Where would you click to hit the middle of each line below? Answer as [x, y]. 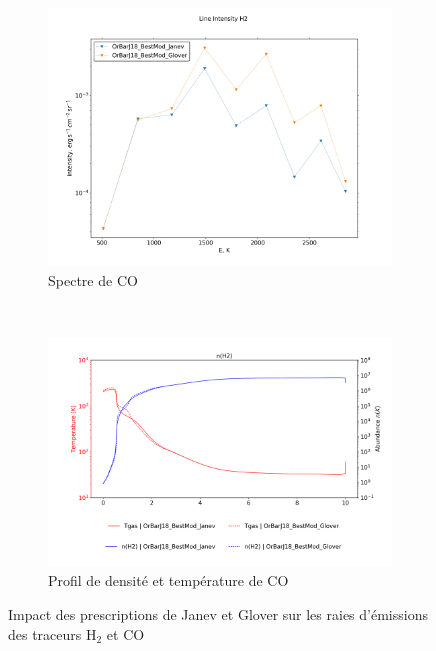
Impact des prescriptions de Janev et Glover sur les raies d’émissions [218, 614]
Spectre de [80, 279]
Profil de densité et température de [155, 580]
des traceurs [45, 633]
